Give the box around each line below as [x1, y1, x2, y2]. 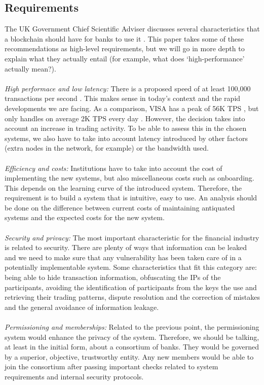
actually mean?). [5, 63, 56, 74]
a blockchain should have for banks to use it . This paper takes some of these [5, 33, 244, 44]
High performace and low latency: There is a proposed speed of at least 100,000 [5, 83, 251, 93]
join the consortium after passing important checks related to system [5, 361, 218, 372]
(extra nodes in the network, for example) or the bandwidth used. [5, 143, 209, 153]
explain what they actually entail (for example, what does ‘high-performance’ [5, 53, 245, 63]
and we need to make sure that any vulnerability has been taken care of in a [5, 252, 242, 262]
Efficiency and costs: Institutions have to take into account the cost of [5, 162, 222, 173]
